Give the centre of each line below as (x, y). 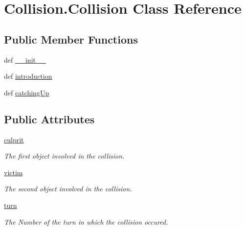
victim (13, 172)
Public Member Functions (71, 39)
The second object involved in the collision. (68, 189)
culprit (14, 139)
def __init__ (25, 59)
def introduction (28, 76)
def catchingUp (27, 92)
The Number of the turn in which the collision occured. (86, 221)
